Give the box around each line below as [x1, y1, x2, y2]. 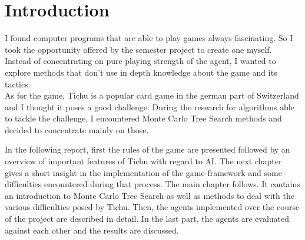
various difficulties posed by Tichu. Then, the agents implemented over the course [5, 201, 300, 213]
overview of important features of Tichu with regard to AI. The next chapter [5, 155, 282, 167]
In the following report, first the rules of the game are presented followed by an [5, 143, 290, 156]
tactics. [5, 77, 31, 90]
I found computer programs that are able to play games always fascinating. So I [5, 32, 293, 44]
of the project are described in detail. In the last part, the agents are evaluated [5, 212, 290, 225]
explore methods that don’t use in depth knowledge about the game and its [5, 66, 277, 78]
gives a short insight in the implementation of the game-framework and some [5, 166, 282, 178]
